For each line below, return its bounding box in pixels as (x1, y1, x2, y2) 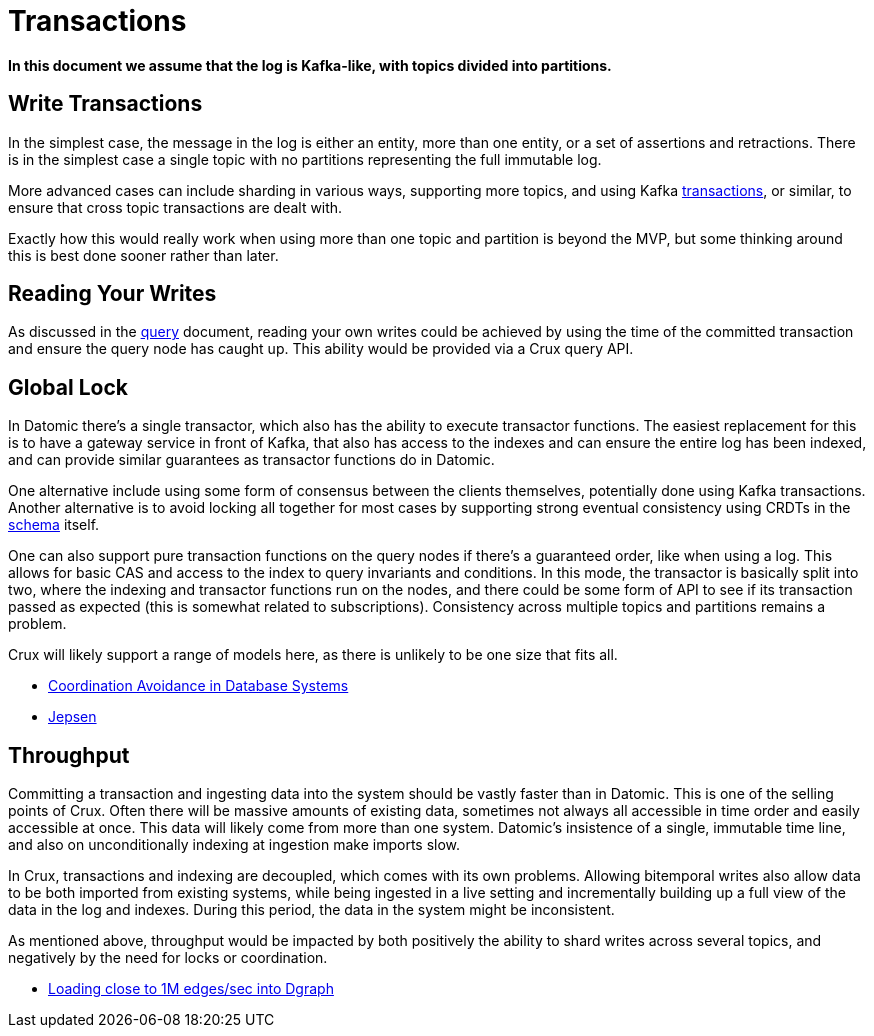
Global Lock (8, 374, 128, 400)
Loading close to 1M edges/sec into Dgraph (48, 980, 334, 998)
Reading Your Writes (8, 281, 217, 307)
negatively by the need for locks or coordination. (8, 949, 328, 967)
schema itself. (8, 516, 100, 534)
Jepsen (48, 708, 97, 726)
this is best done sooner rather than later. (8, 246, 279, 264)
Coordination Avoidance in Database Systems (48, 677, 349, 695)
